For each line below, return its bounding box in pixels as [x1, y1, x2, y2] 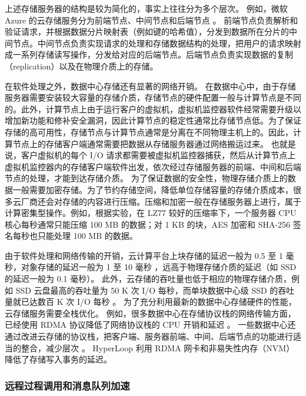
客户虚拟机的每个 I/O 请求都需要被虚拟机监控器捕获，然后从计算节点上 [21, 149, 296, 161]
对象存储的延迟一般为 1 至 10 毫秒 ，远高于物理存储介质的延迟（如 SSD [21, 261, 297, 273]
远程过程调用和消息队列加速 [5, 378, 130, 392]
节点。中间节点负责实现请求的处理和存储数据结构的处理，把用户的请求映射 [12, 36, 301, 49]
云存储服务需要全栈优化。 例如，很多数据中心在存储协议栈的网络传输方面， [5, 307, 296, 319]
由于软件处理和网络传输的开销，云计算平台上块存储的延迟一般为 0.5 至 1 [5, 249, 283, 261]
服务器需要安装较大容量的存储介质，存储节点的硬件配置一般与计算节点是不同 [5, 91, 301, 104]
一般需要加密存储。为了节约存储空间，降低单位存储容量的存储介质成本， [12, 183, 293, 195]
